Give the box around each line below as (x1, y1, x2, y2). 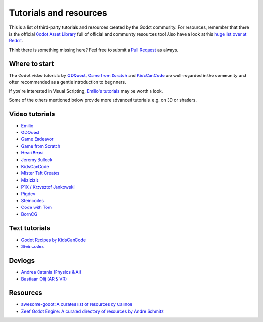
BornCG (21, 211, 38, 217)
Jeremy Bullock (21, 156, 53, 163)
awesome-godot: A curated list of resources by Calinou (21, 302, 132, 307)
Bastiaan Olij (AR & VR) (21, 276, 67, 282)
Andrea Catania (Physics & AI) (21, 269, 82, 275)
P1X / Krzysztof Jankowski (21, 184, 75, 190)
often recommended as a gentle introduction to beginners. (9, 79, 126, 85)
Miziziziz (21, 177, 39, 183)
